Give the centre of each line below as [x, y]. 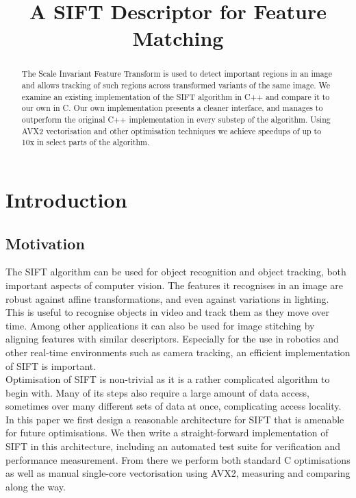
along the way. [36, 486]
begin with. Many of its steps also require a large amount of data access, [157, 392]
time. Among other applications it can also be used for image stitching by [160, 325]
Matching [178, 38]
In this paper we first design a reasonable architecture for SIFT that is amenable [175, 419]
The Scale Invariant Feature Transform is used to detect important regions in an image [177, 74]
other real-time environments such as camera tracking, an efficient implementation [178, 352]
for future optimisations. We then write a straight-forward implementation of [167, 433]
